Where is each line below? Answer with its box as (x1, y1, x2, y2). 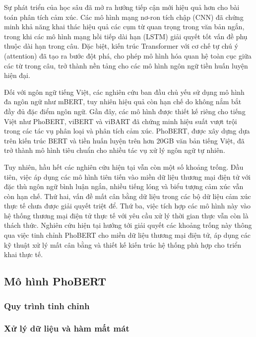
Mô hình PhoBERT (4, 273, 107, 289)
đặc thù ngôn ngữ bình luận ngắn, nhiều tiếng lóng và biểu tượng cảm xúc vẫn (4, 181, 244, 192)
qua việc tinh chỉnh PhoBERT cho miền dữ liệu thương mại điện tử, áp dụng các (4, 230, 251, 240)
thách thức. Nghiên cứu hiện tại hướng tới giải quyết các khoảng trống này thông (4, 220, 252, 230)
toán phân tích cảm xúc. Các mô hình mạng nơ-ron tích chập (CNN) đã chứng (4, 11, 244, 22)
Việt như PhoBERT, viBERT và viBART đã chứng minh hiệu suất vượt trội (4, 116, 237, 126)
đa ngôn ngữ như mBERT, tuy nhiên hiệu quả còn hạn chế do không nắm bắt (4, 96, 242, 107)
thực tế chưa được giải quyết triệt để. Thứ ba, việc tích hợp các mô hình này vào (4, 201, 251, 211)
